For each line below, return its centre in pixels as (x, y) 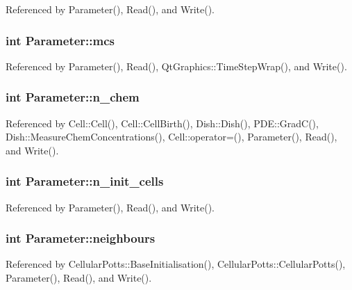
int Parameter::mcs (60, 40)
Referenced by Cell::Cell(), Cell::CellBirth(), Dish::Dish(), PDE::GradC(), (162, 123)
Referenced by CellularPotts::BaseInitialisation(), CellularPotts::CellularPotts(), (176, 264)
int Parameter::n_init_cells (85, 181)
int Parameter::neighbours (81, 238)
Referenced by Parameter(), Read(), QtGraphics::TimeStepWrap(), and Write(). (176, 66)
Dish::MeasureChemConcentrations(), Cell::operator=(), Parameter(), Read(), (171, 137)
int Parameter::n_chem (73, 97)
